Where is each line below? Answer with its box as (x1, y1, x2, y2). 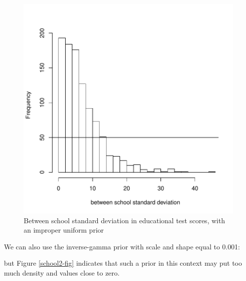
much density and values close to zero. (4, 267, 120, 278)
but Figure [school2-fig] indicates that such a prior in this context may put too (4, 258, 242, 268)
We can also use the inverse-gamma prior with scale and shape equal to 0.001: (4, 241, 240, 251)
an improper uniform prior (24, 225, 104, 235)
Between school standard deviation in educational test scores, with (24, 215, 225, 225)
